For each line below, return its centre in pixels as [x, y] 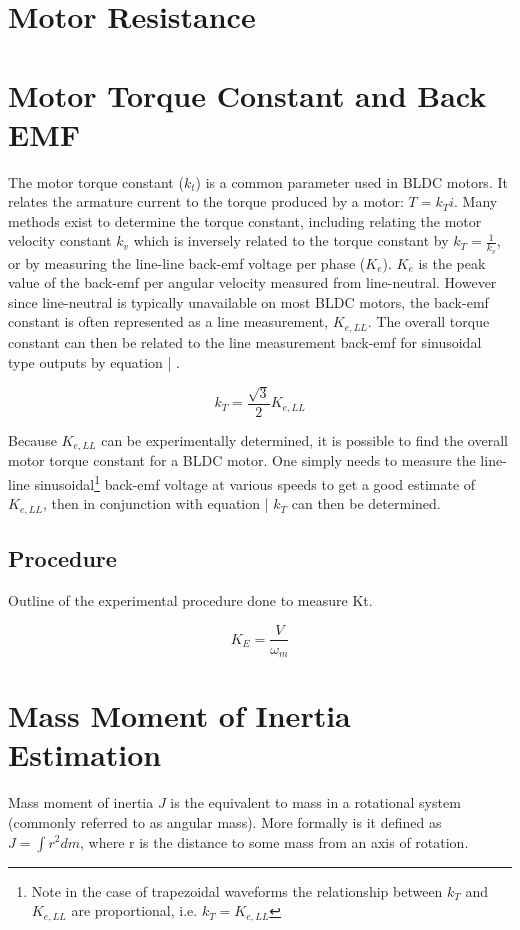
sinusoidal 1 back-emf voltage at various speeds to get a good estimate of [255, 482]
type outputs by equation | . [94, 361]
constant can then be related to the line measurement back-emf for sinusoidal [245, 341]
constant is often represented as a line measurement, [168, 321]
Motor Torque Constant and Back [247, 94]
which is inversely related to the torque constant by [291, 240]
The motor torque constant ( [96, 181]
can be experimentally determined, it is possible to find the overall [304, 439]
